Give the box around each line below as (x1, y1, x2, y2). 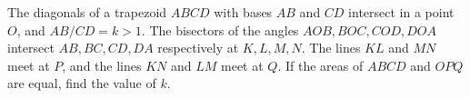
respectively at (157, 38, 239, 57)
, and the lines (62, 55, 142, 74)
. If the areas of (277, 55, 364, 74)
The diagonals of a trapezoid (7, 3, 167, 21)
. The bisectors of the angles (141, 20, 299, 39)
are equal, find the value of (7, 73, 156, 93)
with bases (214, 3, 273, 21)
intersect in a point (348, 3, 455, 21)
